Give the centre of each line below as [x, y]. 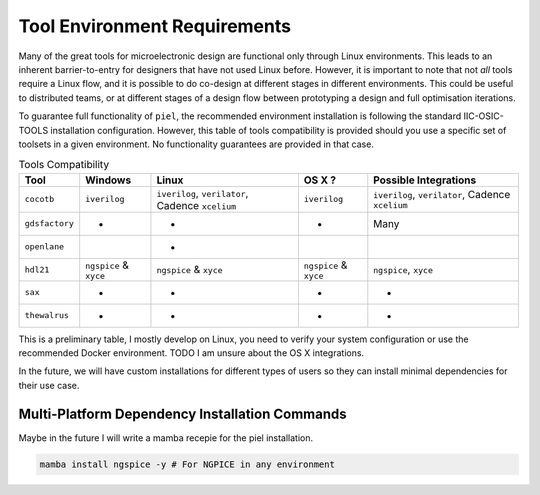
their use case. [49, 385]
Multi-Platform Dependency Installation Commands [182, 413]
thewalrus [47, 315]
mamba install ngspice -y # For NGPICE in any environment [187, 464]
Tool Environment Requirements [155, 26]
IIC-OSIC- [483, 116]
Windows [108, 180]
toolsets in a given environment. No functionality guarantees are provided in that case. [196, 144]
